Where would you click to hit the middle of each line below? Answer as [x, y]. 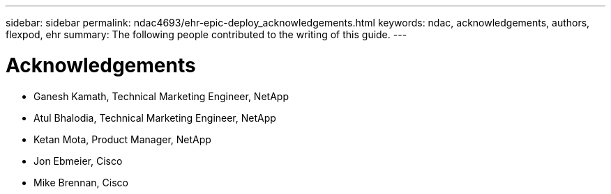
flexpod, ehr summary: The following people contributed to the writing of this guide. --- [206, 34]
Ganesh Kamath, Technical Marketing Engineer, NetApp [161, 96]
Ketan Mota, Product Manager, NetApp [122, 139]
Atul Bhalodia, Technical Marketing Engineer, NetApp [155, 118]
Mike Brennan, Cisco [81, 182]
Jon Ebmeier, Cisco [78, 161]
